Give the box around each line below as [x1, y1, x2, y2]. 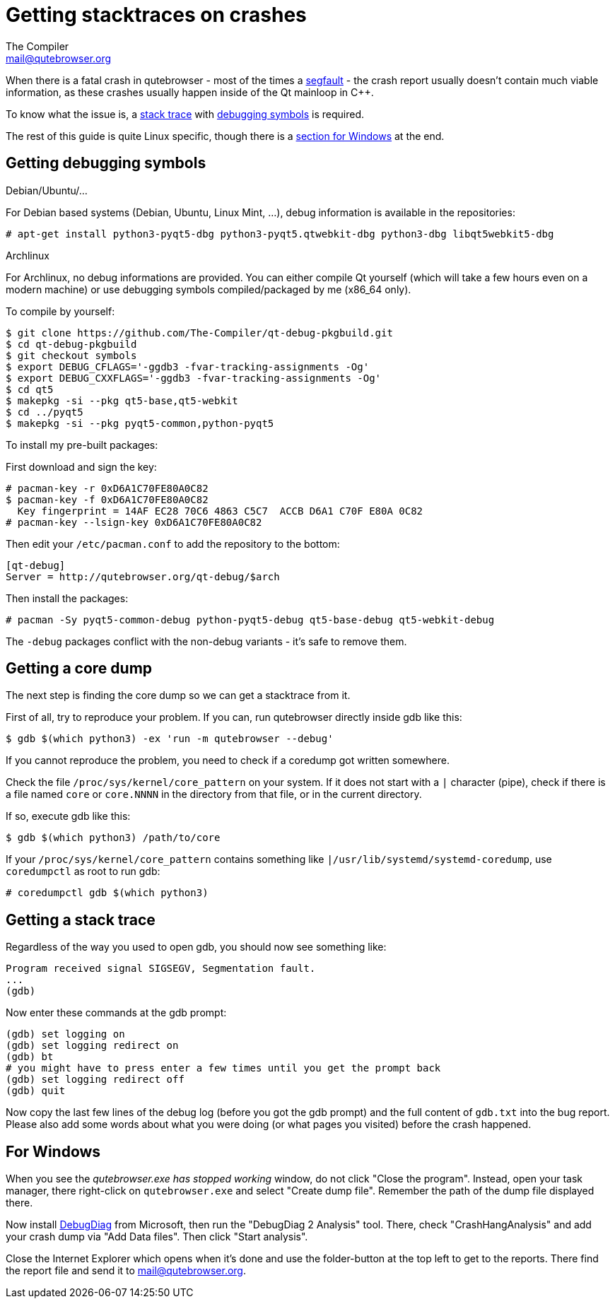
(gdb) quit [6, 1085, 66, 1097]
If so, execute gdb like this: [6, 810, 131, 823]
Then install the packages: [6, 592, 129, 604]
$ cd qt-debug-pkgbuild [6, 338, 137, 350]
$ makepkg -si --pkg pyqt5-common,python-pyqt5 [6, 417, 274, 429]
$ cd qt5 [6, 383, 54, 395]
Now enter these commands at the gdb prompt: [6, 1006, 227, 1019]
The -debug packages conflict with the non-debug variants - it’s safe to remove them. [6, 635, 407, 647]
